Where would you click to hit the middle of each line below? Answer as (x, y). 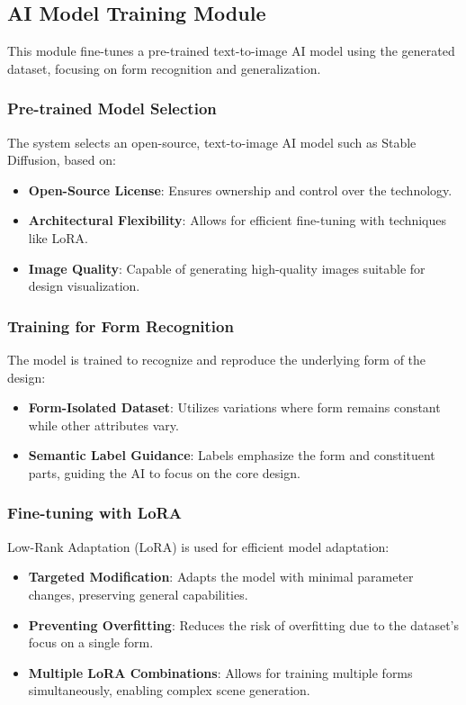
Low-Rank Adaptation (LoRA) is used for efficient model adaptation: (198, 546)
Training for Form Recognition (121, 325)
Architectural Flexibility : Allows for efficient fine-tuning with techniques (237, 220)
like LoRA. (58, 237)
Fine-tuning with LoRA (94, 513)
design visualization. (84, 286)
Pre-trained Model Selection (112, 108)
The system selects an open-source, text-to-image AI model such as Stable (212, 142)
